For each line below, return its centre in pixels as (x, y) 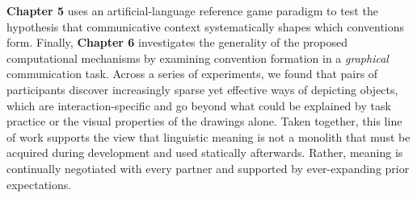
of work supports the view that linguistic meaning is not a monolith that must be (208, 136)
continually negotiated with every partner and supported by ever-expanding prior (208, 168)
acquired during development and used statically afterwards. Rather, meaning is (205, 153)
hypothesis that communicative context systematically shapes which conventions (206, 26)
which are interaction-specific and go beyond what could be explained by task (199, 105)
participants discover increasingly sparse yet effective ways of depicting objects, (202, 89)
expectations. (39, 184)
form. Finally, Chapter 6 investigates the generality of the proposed (177, 42)
